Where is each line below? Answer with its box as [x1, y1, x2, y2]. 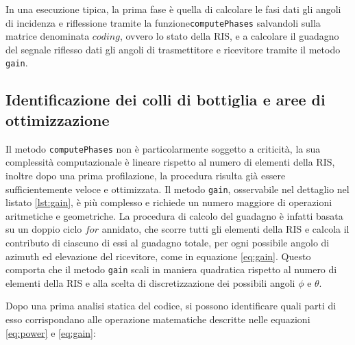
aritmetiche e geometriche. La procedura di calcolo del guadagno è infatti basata [5, 208, 343, 222]
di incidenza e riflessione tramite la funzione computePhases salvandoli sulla [5, 15, 321, 29]
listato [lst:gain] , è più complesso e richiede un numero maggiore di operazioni [5, 195, 332, 209]
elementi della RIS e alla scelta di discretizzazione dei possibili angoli [5, 275, 295, 290]
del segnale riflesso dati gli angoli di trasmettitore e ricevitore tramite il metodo [5, 42, 341, 56]
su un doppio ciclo [5, 222, 82, 236]
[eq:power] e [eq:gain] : [5, 325, 96, 340]
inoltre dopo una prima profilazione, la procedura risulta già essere [5, 168, 286, 182]
